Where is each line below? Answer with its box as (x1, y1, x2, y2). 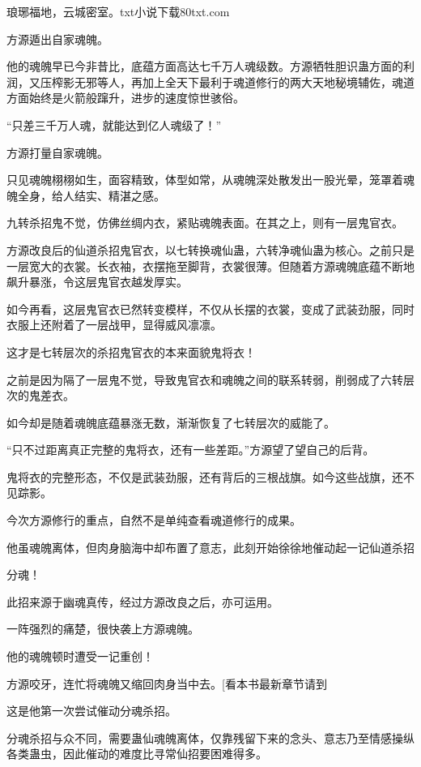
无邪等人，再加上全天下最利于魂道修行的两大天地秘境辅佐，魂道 (74, 73, 415, 90)
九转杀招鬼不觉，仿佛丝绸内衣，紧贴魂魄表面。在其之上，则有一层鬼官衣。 (6, 214, 403, 231)
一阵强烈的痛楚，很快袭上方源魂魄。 (6, 620, 199, 637)
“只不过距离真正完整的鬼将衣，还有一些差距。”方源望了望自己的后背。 (6, 441, 375, 458)
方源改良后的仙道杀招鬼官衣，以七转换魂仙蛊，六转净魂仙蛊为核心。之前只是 (6, 241, 415, 258)
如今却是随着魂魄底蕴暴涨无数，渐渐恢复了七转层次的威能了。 (6, 413, 335, 431)
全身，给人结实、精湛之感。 (17, 186, 165, 204)
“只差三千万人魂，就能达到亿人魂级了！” (6, 116, 222, 133)
